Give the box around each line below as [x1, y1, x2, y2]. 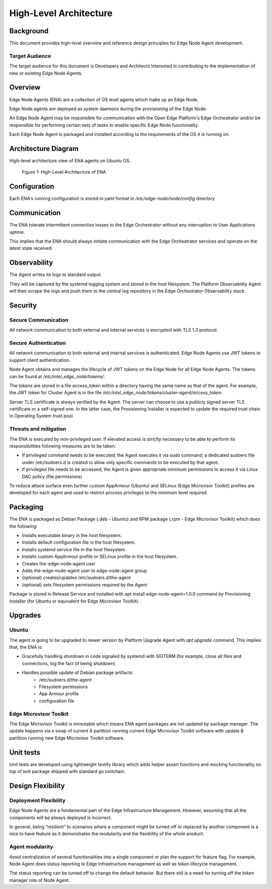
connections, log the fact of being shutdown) [22, 660, 116, 666]
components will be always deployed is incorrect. [9, 814, 112, 821]
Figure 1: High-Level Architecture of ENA [22, 169, 106, 175]
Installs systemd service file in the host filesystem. [22, 546, 127, 552]
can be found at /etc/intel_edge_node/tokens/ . [9, 373, 105, 380]
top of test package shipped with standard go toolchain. [9, 768, 126, 775]
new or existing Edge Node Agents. [9, 70, 83, 76]
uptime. [9, 229, 25, 235]
